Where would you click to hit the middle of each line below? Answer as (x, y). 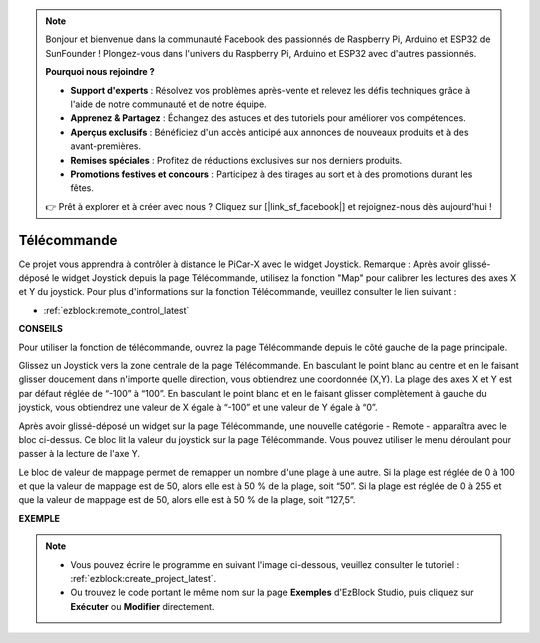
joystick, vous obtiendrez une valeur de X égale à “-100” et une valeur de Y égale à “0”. (198, 407)
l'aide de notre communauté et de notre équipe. (168, 104)
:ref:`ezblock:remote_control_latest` (116, 310)
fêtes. (82, 188)
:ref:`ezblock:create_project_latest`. (143, 579)
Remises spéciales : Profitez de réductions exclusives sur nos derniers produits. (236, 160)
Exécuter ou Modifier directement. (142, 606)
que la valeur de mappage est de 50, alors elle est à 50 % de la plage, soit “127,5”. (187, 500)
